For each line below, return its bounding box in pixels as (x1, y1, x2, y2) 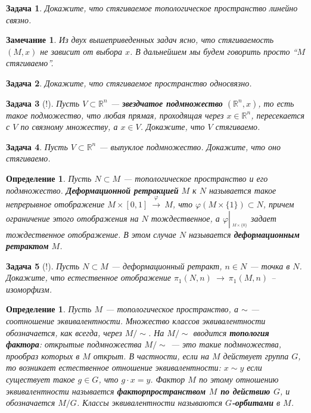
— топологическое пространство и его (123, 172, 268, 184)
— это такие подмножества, (170, 338, 282, 350)
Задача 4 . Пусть (6, 140, 68, 153)
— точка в (250, 259, 290, 272)
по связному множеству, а (20, 120, 118, 133)
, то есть (258, 97, 294, 109)
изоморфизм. (6, 282, 52, 295)
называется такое (209, 184, 276, 196)
